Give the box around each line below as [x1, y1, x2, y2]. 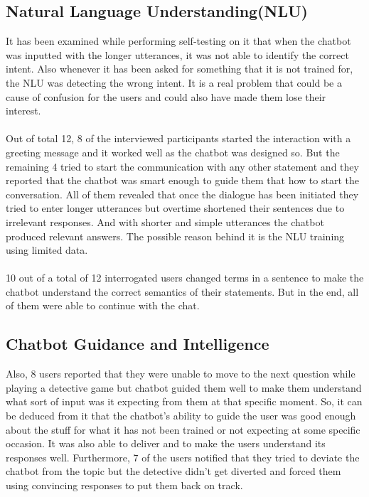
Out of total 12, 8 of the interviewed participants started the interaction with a [6, 131, 351, 146]
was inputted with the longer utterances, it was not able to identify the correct [6, 47, 349, 62]
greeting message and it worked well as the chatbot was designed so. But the [6, 144, 340, 159]
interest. [6, 103, 41, 118]
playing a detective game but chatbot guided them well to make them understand [6, 380, 362, 395]
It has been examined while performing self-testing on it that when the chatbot [6, 33, 351, 48]
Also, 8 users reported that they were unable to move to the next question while [6, 366, 355, 381]
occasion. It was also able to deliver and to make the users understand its [6, 436, 326, 451]
